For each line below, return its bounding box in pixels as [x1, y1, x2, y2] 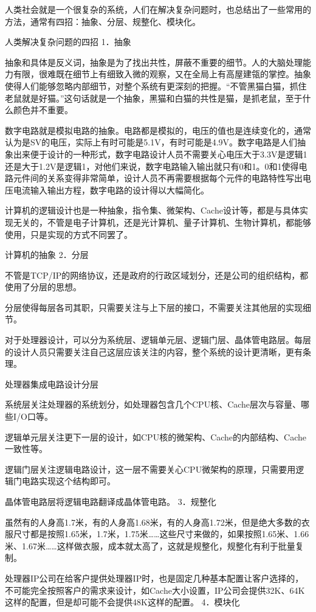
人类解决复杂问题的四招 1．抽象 [5, 35, 131, 48]
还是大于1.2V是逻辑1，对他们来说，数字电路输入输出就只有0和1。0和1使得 [5, 159, 299, 172]
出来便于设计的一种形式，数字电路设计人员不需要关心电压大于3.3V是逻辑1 [13, 147, 307, 160]
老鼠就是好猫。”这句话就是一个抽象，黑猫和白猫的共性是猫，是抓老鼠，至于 [5, 91, 303, 104]
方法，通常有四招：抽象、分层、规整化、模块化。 [5, 15, 201, 27]
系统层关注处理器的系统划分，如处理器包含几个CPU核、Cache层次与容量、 [5, 398, 301, 411]
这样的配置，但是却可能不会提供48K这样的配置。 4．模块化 [5, 596, 240, 608]
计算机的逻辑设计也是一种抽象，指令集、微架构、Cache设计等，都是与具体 [5, 204, 300, 217]
